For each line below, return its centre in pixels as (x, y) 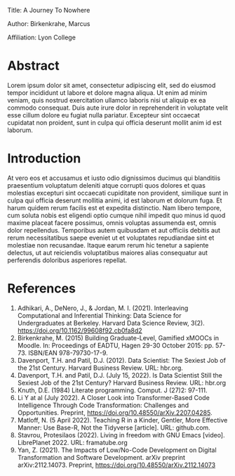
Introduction (44, 159)
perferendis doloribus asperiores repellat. (67, 260)
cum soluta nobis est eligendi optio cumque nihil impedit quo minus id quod (116, 215)
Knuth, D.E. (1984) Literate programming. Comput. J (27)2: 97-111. (113, 390)
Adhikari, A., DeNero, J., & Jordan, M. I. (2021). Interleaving (103, 308)
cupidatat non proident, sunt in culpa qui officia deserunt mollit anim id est (115, 122)
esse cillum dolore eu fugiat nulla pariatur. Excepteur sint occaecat (103, 115)
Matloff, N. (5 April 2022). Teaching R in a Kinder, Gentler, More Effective (122, 420)
